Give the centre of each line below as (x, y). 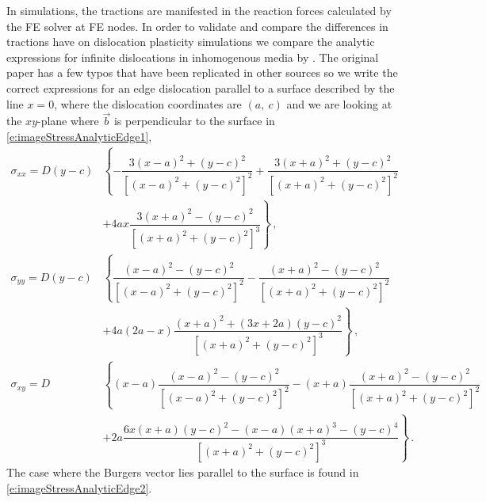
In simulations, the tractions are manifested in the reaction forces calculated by (199, 10)
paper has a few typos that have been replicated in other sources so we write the (202, 72)
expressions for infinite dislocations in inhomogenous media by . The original (193, 57)
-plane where (68, 121)
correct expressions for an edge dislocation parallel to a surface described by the (201, 87)
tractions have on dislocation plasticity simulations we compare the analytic (191, 42)
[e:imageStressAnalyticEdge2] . (79, 487)
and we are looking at (339, 103)
